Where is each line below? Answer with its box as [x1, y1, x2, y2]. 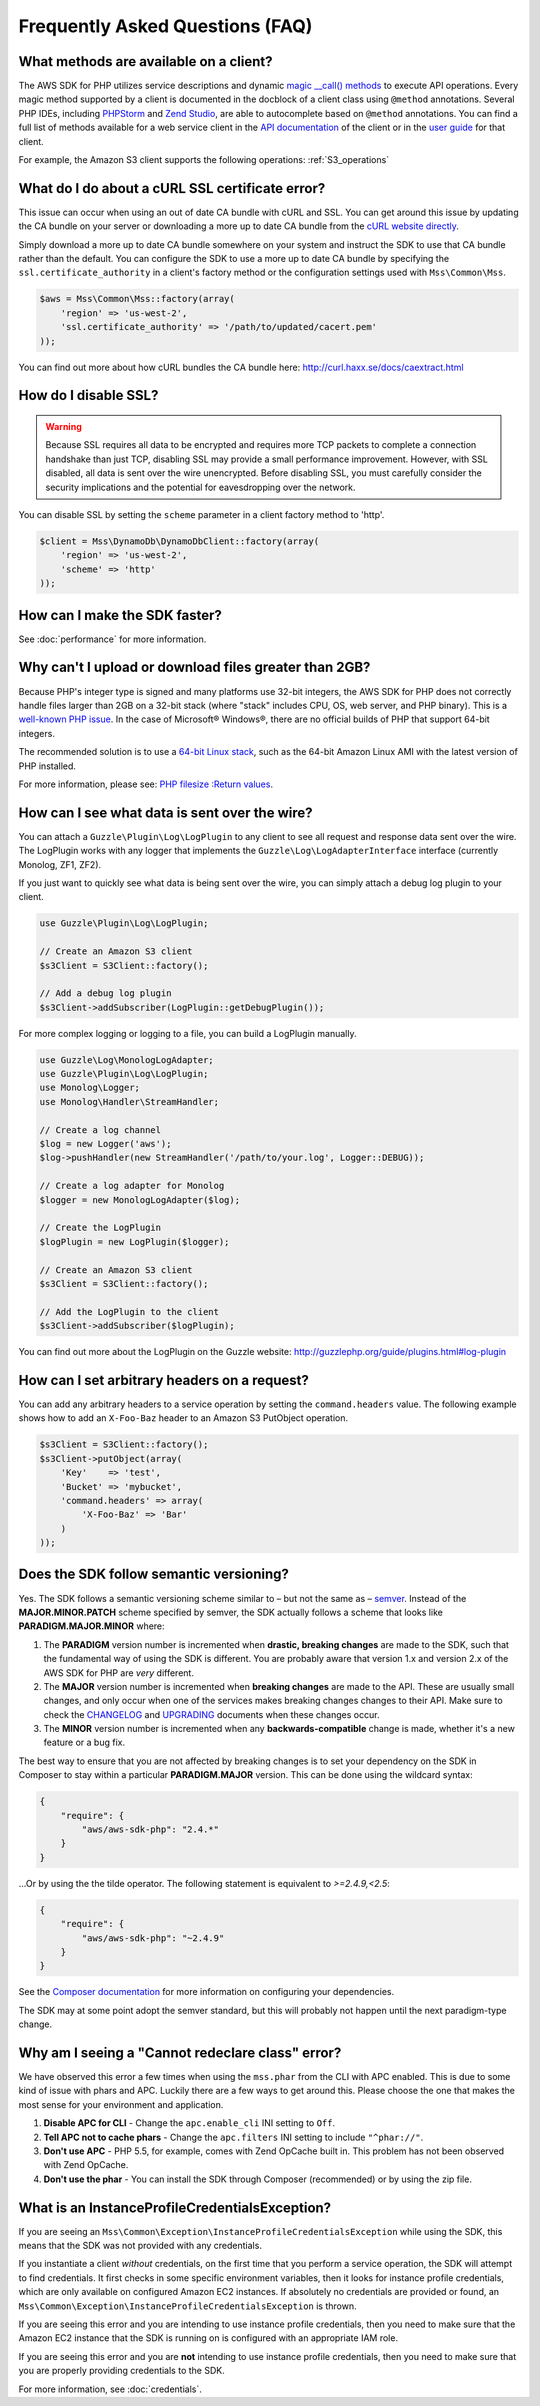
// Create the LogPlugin [39, 1222, 162, 1234]
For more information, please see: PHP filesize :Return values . [18, 778, 274, 790]
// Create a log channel [39, 1124, 162, 1135]
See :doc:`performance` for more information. [18, 633, 207, 645]
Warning [45, 421, 82, 433]
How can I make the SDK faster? [18, 606, 222, 624]
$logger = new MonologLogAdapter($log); [39, 1194, 240, 1205]
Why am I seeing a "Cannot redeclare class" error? [18, 2044, 342, 2061]
